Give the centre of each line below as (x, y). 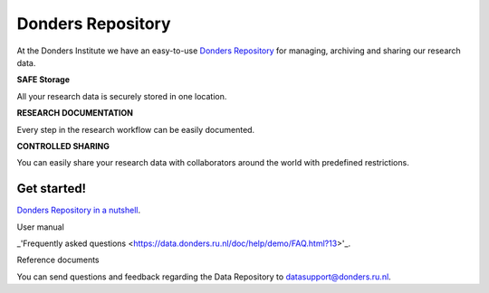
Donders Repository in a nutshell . (78, 210)
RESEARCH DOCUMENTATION (75, 113)
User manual (41, 227)
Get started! (51, 189)
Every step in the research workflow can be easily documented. (136, 129)
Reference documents (58, 260)
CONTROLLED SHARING (63, 146)
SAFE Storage (43, 80)
